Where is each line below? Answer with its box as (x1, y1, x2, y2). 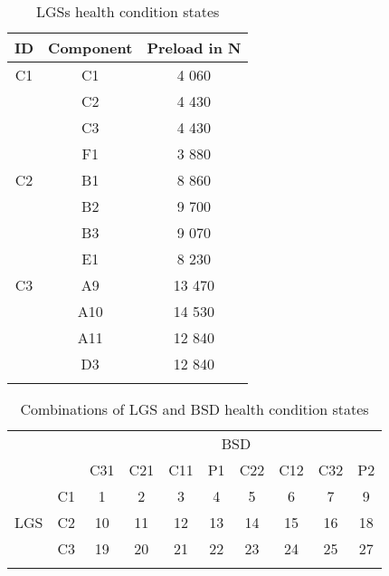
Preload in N (147, 37, 242, 58)
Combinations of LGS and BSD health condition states (20, 398, 369, 419)
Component (48, 37, 133, 58)
